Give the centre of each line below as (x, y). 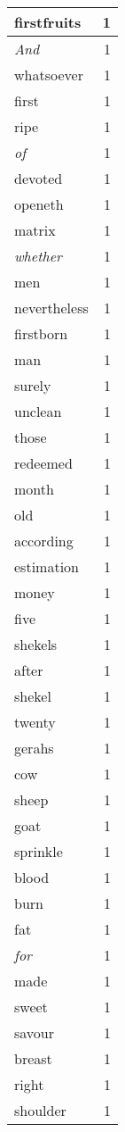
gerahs (34, 748)
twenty (35, 722)
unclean (38, 411)
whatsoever (49, 75)
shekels (36, 644)
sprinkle (39, 851)
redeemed (43, 463)
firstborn (41, 333)
